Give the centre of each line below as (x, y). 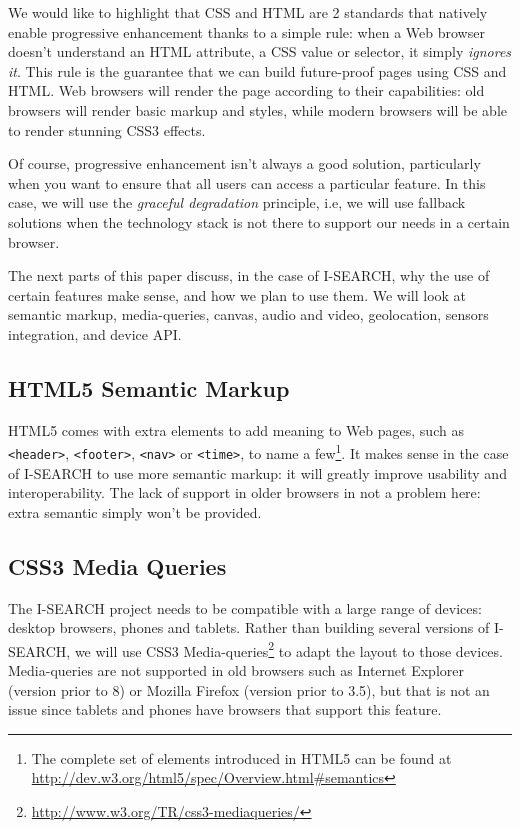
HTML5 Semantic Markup (149, 387)
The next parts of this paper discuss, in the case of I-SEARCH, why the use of (249, 275)
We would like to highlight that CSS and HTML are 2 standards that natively (248, 12)
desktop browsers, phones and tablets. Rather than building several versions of (249, 627)
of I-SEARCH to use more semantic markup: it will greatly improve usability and (257, 472)
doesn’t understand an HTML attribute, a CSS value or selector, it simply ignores (260, 51)
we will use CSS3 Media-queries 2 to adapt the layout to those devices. (288, 649)
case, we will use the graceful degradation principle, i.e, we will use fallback (237, 202)
